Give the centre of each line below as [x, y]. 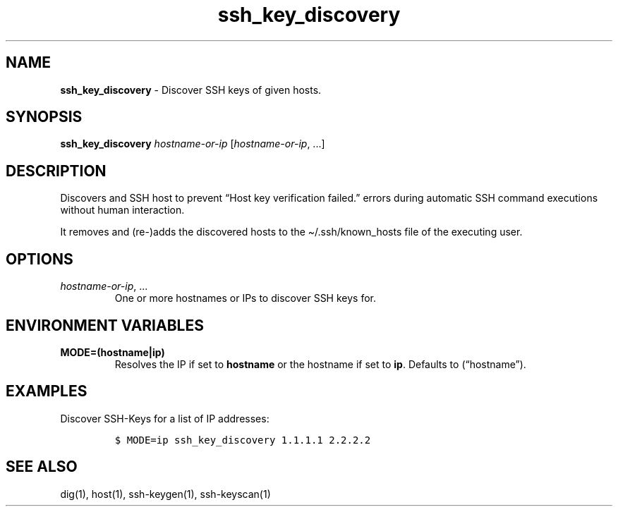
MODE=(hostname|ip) [113, 352]
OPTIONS [40, 259]
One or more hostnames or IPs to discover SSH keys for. [245, 298]
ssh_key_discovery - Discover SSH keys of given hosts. [191, 90]
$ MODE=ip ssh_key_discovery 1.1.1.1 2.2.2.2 [243, 440]
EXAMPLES [47, 391]
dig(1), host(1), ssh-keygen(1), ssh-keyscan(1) [165, 494]
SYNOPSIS [44, 117]
